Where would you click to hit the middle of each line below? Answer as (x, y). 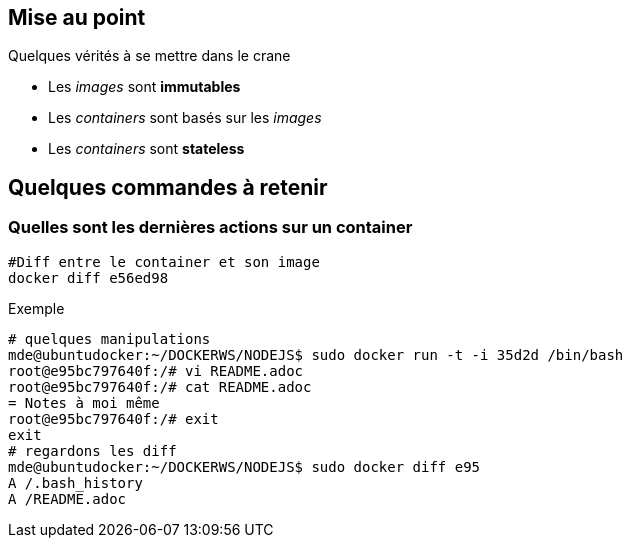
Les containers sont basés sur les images (185, 118)
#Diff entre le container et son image (164, 261)
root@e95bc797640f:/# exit (113, 418)
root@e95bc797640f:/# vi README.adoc (156, 370)
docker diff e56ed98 (88, 277)
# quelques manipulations (109, 338)
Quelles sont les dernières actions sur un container (210, 227)
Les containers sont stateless (146, 149)
